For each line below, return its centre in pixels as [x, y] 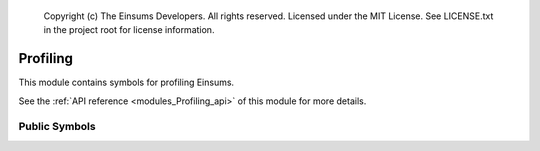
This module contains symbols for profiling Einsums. [126, 82]
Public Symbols [57, 127]
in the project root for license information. [129, 30]
